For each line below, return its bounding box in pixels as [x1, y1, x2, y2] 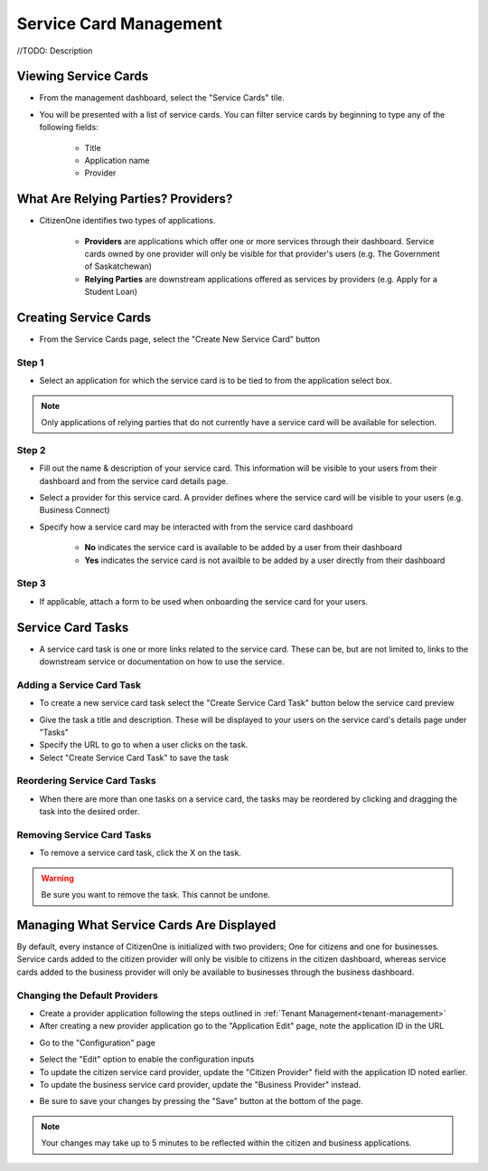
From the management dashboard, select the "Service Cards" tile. [39, 92, 285, 103]
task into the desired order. [39, 806, 140, 817]
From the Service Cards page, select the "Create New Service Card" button [39, 334, 321, 345]
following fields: [39, 122, 99, 133]
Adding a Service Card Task [16, 679, 142, 691]
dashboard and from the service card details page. [39, 475, 229, 486]
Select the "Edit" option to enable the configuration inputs [39, 1054, 255, 1065]
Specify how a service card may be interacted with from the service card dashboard [39, 521, 353, 532]
